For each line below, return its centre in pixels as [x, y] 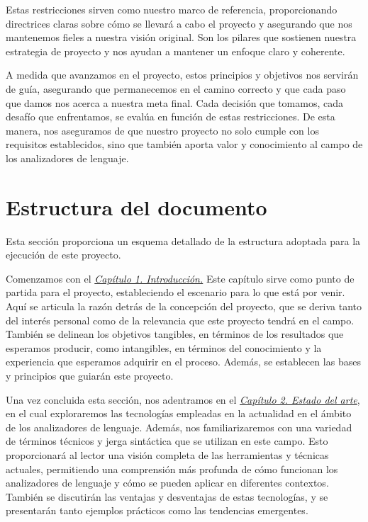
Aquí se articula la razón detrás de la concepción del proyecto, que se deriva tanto [184, 306]
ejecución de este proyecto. [63, 255]
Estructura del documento [136, 206]
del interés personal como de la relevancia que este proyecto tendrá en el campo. [180, 320]
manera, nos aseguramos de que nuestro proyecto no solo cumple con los [162, 130]
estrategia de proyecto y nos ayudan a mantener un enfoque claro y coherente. [175, 51]
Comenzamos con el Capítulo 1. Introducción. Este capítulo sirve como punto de [180, 278]
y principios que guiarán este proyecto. [90, 375]
